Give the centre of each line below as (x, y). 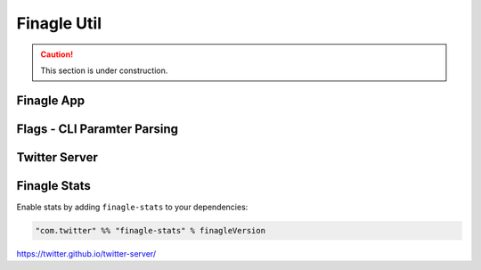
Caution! (57, 54)
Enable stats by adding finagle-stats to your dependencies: (132, 207)
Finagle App (50, 100)
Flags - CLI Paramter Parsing (97, 129)
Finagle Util (59, 23)
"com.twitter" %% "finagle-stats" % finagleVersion (151, 230)
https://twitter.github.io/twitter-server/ (86, 253)
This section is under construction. (104, 70)
